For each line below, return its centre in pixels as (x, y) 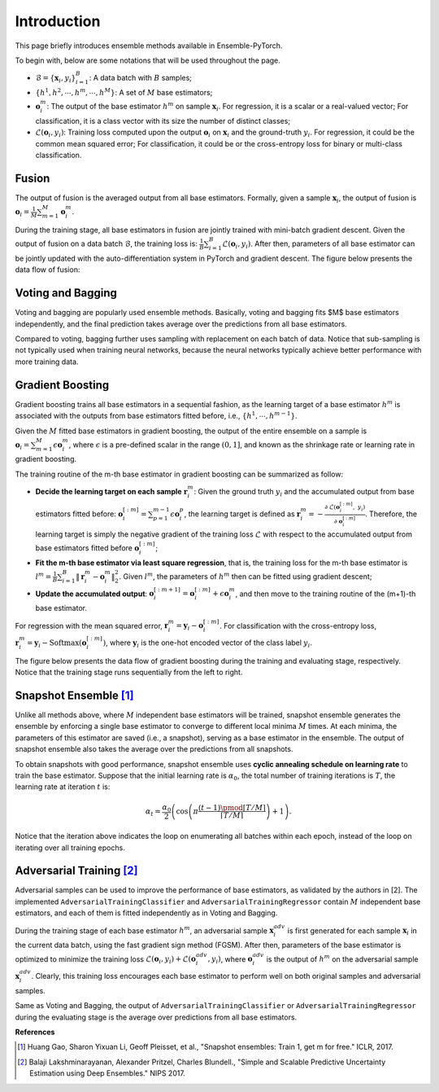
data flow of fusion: (48, 270)
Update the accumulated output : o (95, 594)
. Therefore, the (391, 514)
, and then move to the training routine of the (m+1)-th (326, 594)
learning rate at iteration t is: (63, 787)
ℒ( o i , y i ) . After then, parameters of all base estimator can (319, 244)
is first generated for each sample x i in (352, 931)
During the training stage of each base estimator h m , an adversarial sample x (144, 930)
